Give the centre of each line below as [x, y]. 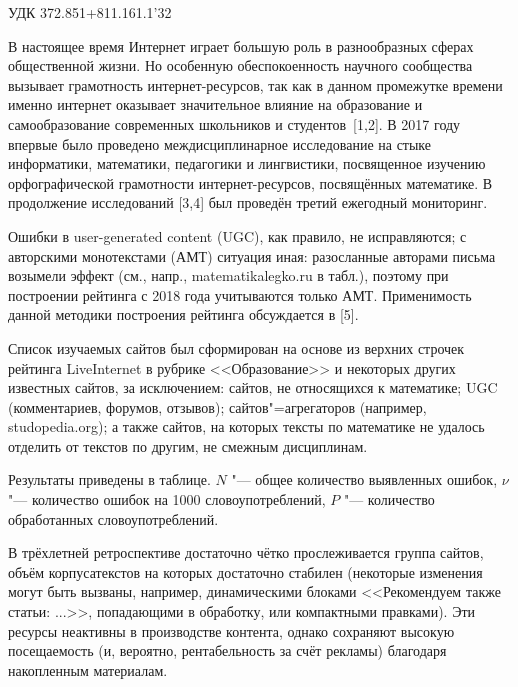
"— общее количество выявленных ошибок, [364, 479]
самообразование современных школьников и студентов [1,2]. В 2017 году [234, 123]
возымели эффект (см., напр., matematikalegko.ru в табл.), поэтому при [228, 275]
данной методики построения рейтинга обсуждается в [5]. [183, 314]
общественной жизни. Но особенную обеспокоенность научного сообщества [240, 65]
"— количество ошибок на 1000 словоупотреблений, [167, 499]
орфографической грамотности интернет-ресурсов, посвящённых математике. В [250, 182]
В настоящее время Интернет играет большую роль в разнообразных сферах [241, 45]
